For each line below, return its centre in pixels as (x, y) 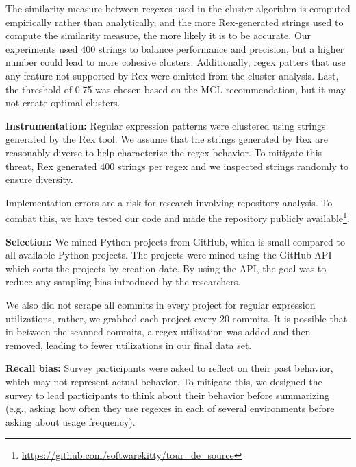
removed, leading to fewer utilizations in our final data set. (129, 345)
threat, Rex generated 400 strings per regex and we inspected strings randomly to (177, 166)
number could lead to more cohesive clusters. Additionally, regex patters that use (176, 62)
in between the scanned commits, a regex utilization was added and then (158, 332)
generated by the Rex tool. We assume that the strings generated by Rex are (167, 139)
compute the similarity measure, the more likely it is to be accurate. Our (158, 35)
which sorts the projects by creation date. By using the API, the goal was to (166, 268)
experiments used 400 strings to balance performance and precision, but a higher (175, 48)
